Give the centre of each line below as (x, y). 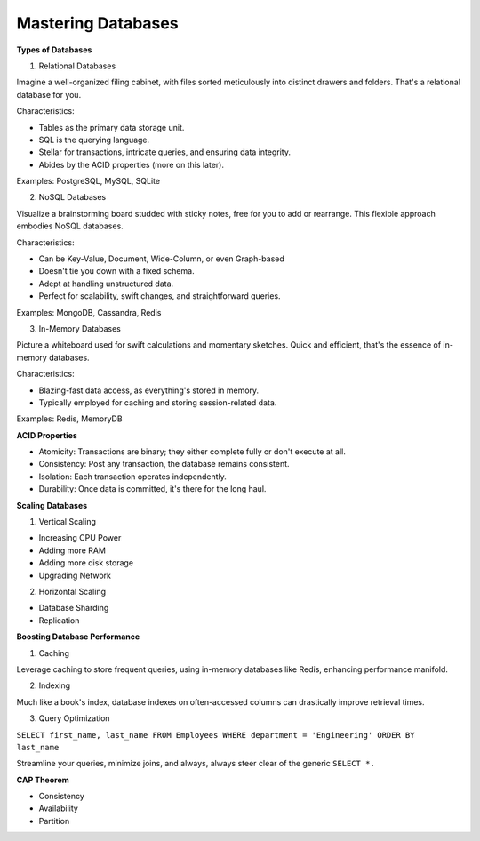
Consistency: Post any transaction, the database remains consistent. (164, 464)
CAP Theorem (43, 780)
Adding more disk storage (86, 563)
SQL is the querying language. (94, 140)
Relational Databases (77, 66)
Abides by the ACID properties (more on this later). (131, 164)
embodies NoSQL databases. (70, 226)
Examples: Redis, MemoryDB (70, 419)
